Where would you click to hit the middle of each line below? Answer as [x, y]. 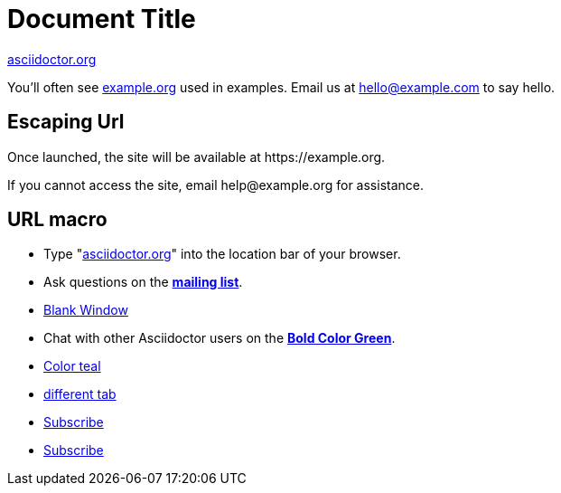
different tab [80, 394]
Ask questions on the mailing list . [143, 282]
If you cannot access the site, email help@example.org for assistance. [216, 185]
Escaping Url [66, 122]
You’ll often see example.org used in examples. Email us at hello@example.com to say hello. [281, 87]
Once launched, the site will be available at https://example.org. [196, 156]
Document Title [102, 19]
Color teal [72, 366]
